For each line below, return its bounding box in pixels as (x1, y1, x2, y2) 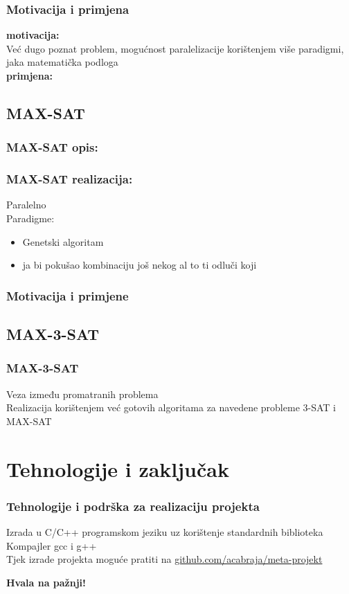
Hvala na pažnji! (6, 575, 86, 589)
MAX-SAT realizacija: (6, 170, 133, 188)
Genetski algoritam (22, 234, 104, 249)
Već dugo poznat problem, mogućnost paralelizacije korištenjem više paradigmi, (6, 41, 344, 55)
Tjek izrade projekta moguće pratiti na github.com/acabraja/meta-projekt (6, 552, 323, 566)
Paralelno (6, 197, 46, 212)
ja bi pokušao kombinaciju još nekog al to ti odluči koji (22, 258, 257, 272)
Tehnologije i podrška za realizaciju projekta (6, 497, 260, 514)
